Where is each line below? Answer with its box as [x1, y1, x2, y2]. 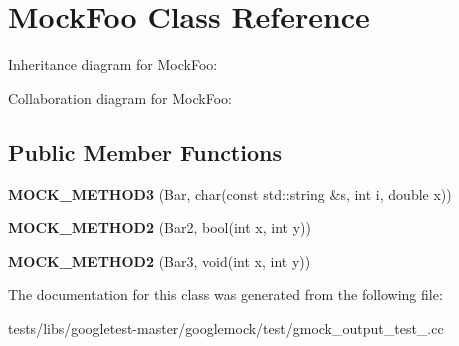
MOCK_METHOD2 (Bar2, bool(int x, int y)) [8, 217, 311, 238]
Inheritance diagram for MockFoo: [8, 54, 218, 75]
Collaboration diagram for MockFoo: [8, 87, 232, 108]
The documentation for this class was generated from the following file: [8, 284, 443, 305]
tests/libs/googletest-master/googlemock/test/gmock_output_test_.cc [8, 317, 444, 338]
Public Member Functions [8, 136, 282, 167]
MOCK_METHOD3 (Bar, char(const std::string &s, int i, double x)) [8, 183, 452, 204]
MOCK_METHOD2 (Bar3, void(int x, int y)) [8, 250, 311, 271]
